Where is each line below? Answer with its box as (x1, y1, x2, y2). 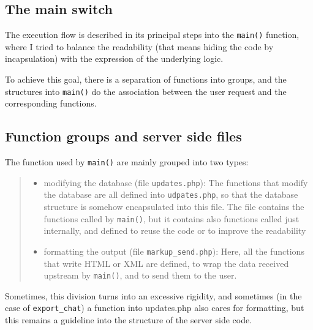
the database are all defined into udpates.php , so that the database (43, 188, 298, 201)
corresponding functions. (5, 97, 97, 110)
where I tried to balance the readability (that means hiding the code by (5, 40, 274, 53)
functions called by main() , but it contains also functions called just (43, 212, 300, 225)
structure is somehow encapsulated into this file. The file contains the (43, 200, 304, 213)
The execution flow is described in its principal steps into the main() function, (5, 28, 300, 41)
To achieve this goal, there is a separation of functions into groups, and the (5, 73, 287, 86)
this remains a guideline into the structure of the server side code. (5, 313, 252, 326)
